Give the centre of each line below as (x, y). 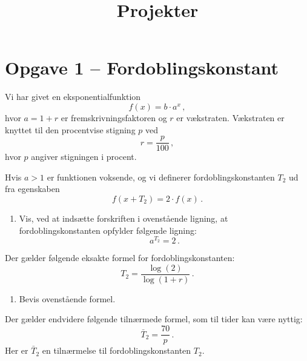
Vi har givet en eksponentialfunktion (73, 97)
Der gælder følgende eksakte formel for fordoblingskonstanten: (120, 258)
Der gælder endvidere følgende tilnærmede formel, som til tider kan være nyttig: (154, 319)
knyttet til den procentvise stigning (70, 129)
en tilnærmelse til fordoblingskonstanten (117, 350)
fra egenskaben (32, 189)
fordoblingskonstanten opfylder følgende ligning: (108, 230)
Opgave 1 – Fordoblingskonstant (142, 68)
